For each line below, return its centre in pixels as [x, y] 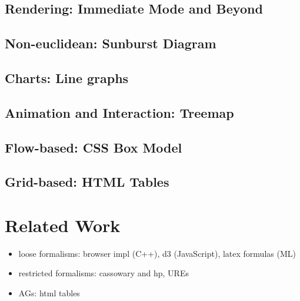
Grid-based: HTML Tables [87, 182]
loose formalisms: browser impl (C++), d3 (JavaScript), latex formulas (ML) [157, 253]
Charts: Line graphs [67, 77]
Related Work [63, 225]
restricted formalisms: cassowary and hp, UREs [104, 273]
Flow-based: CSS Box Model [94, 147]
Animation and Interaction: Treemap [119, 112]
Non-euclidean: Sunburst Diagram [111, 43]
